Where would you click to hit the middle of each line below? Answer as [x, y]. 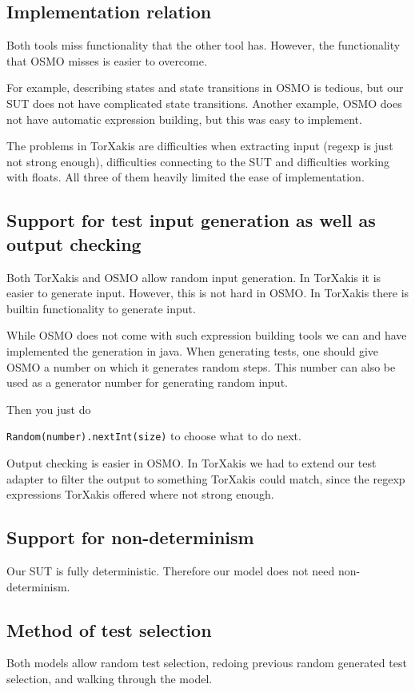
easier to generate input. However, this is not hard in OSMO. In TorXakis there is [208, 293]
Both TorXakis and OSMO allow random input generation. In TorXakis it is [194, 277]
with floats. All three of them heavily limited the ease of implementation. [186, 177]
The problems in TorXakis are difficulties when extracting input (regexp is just [200, 146]
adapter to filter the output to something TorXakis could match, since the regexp [206, 478]
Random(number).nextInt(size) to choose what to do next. [154, 436]
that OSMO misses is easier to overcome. [107, 60]
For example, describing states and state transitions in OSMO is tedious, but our [205, 87]
